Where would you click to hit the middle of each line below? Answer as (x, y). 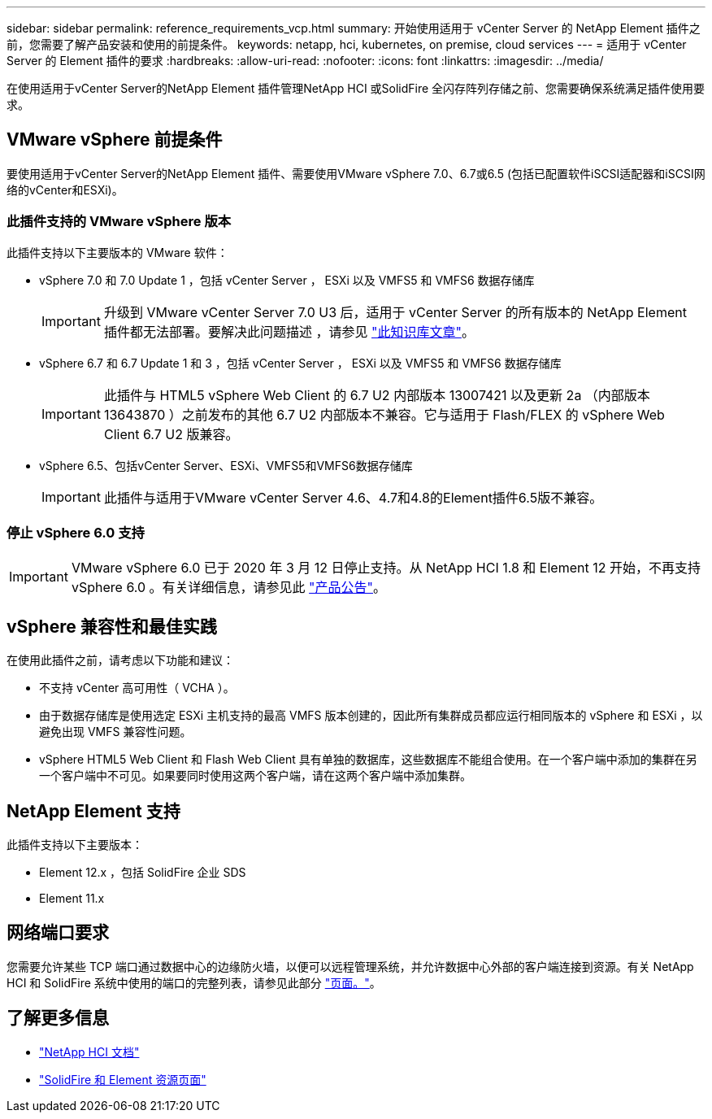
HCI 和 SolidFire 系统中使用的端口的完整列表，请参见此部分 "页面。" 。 (194, 982)
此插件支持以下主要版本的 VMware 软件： (117, 252)
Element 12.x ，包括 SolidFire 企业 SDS (143, 873)
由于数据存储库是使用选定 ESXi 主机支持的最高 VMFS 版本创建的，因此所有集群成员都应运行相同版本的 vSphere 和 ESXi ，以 (371, 716)
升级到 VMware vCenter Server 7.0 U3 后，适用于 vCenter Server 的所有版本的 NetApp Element (395, 312)
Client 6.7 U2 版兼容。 (171, 434)
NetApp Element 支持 (93, 811)
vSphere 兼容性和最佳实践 (112, 626)
